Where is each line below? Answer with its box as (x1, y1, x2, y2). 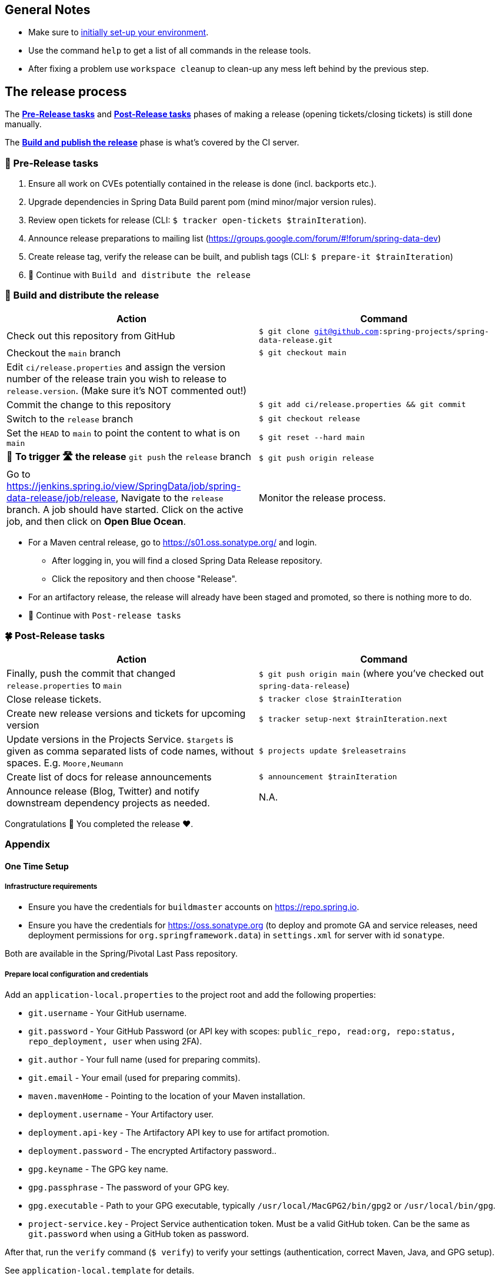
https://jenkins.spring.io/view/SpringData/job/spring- (6, 479, 241, 492)
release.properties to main (6, 679, 122, 691)
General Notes (5, 2, 91, 17)
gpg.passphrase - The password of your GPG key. (28, 1182, 229, 1193)
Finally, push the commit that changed (6, 667, 175, 679)
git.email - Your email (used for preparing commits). (28, 1073, 241, 1083)
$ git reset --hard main (259, 432, 365, 442)
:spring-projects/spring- (378, 326, 489, 336)
